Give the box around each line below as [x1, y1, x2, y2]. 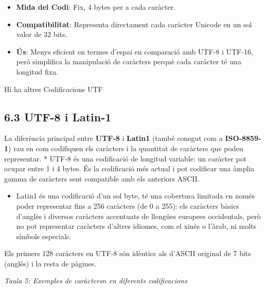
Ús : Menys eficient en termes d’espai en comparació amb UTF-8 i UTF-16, [16, 46, 253, 57]
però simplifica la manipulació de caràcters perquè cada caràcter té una [16, 56, 241, 67]
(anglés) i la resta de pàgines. [4, 258, 97, 268]
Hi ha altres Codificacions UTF [4, 83, 103, 94]
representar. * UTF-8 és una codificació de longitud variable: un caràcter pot [4, 153, 247, 164]
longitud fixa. [16, 66, 59, 77]
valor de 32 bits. [16, 29, 67, 40]
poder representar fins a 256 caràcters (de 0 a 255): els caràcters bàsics [16, 200, 239, 211]
